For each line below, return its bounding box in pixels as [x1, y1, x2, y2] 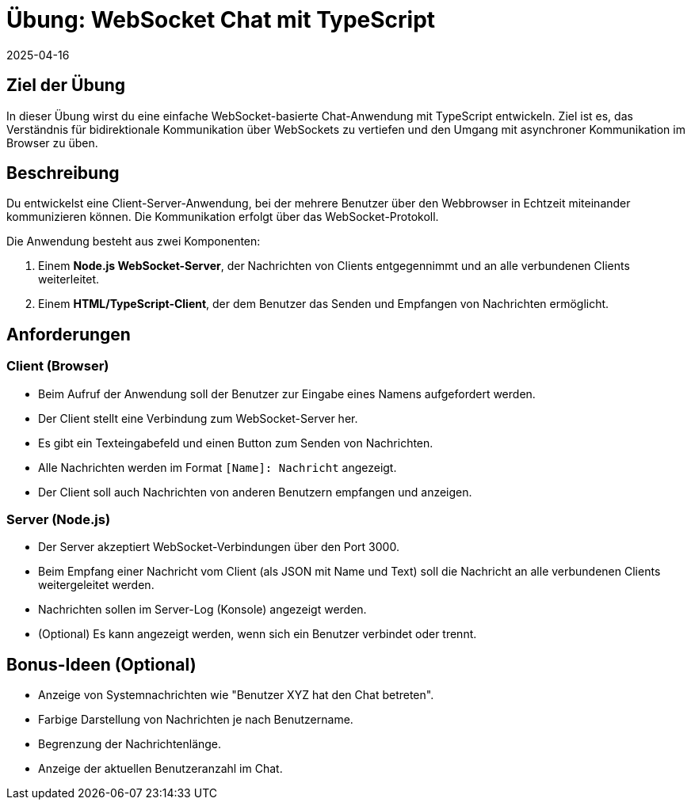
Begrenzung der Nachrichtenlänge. [38, 737, 222, 751]
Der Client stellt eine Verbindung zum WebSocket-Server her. [38, 411, 358, 425]
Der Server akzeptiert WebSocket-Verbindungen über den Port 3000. [38, 540, 399, 554]
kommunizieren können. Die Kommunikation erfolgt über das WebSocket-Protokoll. [6, 210, 439, 224]
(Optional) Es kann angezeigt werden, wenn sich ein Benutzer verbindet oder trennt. [38, 627, 477, 641]
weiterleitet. [38, 272, 100, 287]
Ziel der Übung [6, 75, 126, 96]
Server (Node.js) [6, 511, 111, 528]
